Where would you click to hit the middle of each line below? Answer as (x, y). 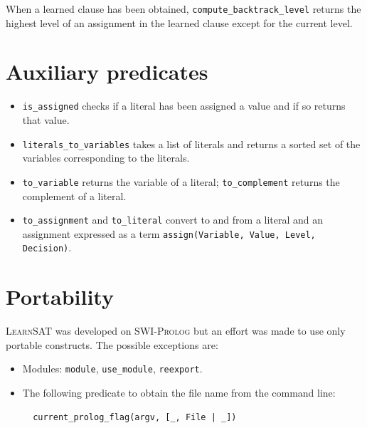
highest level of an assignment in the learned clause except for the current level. (179, 22)
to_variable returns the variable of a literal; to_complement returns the (181, 181)
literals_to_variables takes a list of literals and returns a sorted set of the (191, 143)
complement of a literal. (74, 195)
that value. (46, 120)
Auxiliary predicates (107, 72)
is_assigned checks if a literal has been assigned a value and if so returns (184, 106)
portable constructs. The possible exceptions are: (112, 344)
